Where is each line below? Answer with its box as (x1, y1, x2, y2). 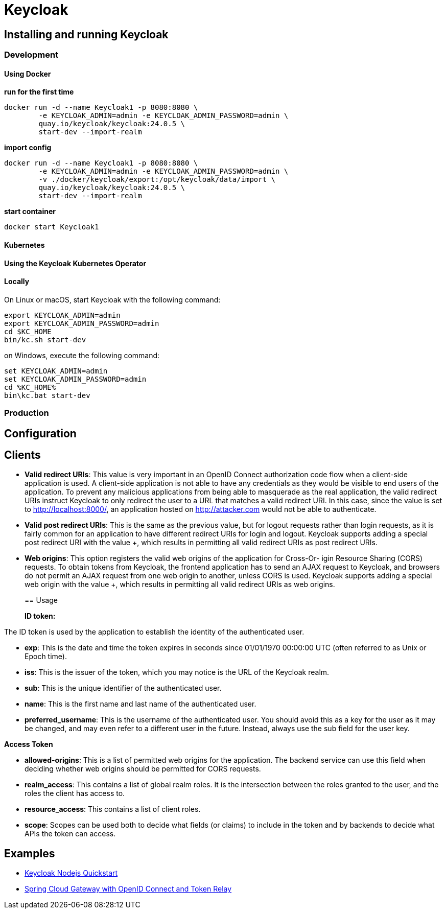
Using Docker (4, 69, 51, 78)
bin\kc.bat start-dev (4, 391, 90, 400)
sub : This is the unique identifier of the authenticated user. (25, 684, 222, 693)
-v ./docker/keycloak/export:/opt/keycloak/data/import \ (38, 175, 276, 184)
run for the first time (4, 87, 74, 97)
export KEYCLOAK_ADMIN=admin (4, 311, 121, 319)
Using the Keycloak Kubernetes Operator (4, 259, 147, 268)
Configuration (4, 427, 77, 440)
